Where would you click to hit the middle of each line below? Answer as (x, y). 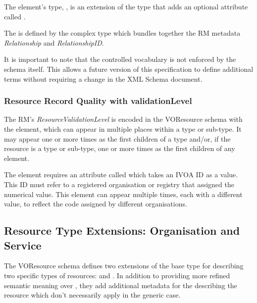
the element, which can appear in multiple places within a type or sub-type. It (123, 128)
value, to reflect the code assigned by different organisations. (96, 204)
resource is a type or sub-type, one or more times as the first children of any (120, 148)
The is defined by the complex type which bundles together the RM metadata (122, 33)
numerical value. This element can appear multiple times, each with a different (123, 194)
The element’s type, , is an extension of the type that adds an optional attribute (126, 6)
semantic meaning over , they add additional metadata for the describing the (121, 285)
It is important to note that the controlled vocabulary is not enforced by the (120, 59)
